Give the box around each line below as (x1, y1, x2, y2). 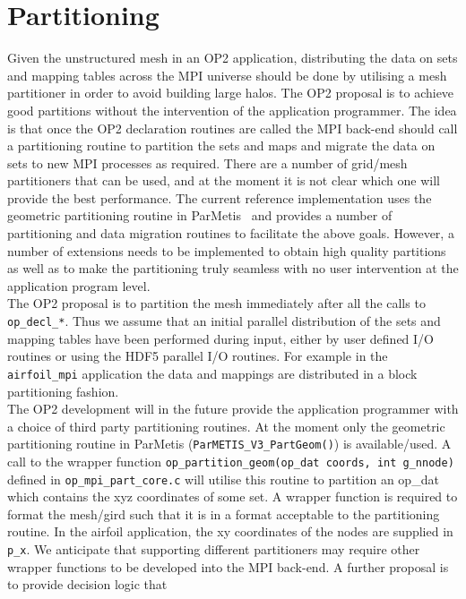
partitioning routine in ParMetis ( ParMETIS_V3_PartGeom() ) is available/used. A (7, 434, 452, 453)
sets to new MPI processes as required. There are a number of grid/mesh (7, 153, 408, 172)
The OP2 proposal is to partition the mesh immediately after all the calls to (7, 294, 426, 312)
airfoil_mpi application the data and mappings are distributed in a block (7, 364, 418, 382)
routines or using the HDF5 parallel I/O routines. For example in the (7, 347, 388, 365)
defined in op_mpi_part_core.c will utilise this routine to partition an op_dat (7, 469, 439, 488)
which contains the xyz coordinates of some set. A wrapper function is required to (7, 487, 458, 506)
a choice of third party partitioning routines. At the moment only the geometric (7, 416, 445, 435)
